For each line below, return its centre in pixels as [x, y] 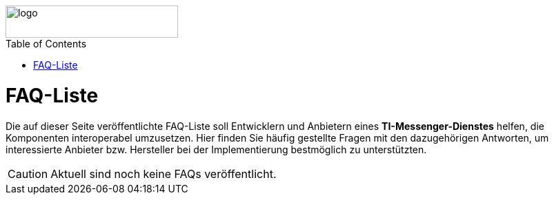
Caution [28, 174]
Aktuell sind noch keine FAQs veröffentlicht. [164, 174]
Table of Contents [46, 44]
